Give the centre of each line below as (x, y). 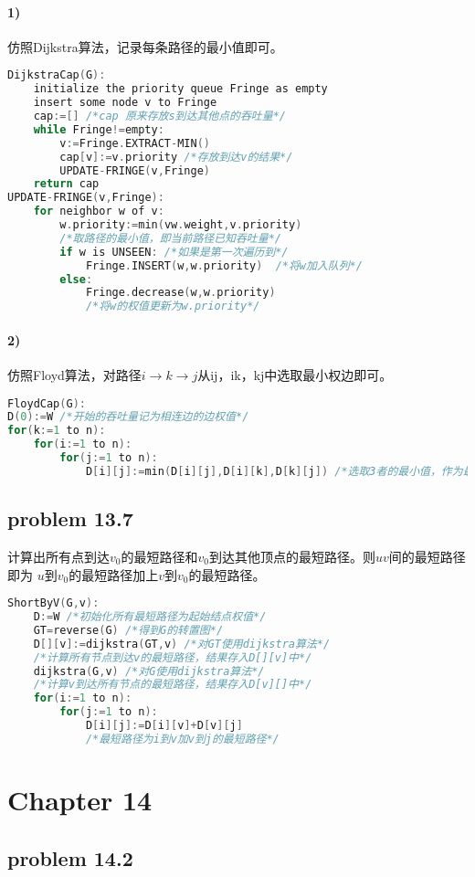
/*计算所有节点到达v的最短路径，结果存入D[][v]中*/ (173, 657)
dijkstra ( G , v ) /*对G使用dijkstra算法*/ (149, 671)
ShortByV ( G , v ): (53, 603)
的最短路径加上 (114, 574)
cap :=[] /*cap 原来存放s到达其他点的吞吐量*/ (159, 116)
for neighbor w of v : (99, 211)
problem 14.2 (70, 857)
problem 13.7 (70, 518)
